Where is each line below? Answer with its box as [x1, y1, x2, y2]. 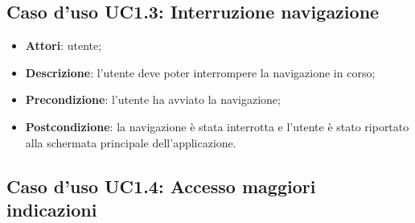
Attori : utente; [25, 37, 102, 54]
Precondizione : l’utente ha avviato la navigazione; [25, 91, 281, 108]
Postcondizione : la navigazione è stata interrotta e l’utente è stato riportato [25, 118, 409, 134]
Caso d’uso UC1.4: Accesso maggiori [6, 173, 316, 198]
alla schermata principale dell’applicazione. [25, 134, 236, 151]
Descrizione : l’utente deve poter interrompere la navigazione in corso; [25, 64, 376, 81]
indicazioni [6, 196, 97, 221]
